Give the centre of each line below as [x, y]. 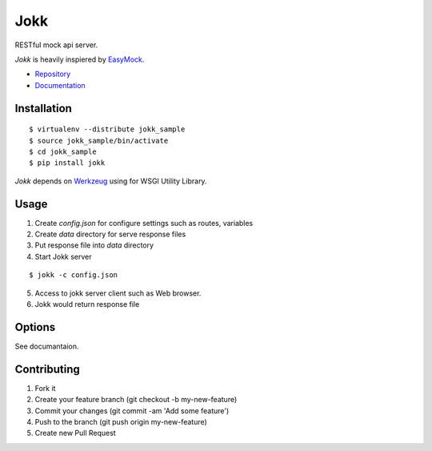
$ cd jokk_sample [63, 151]
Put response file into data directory [94, 245]
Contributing [47, 369]
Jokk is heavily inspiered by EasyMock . [80, 59]
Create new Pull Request [75, 433]
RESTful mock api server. [56, 45]
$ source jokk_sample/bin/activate [99, 141]
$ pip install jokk [67, 163]
